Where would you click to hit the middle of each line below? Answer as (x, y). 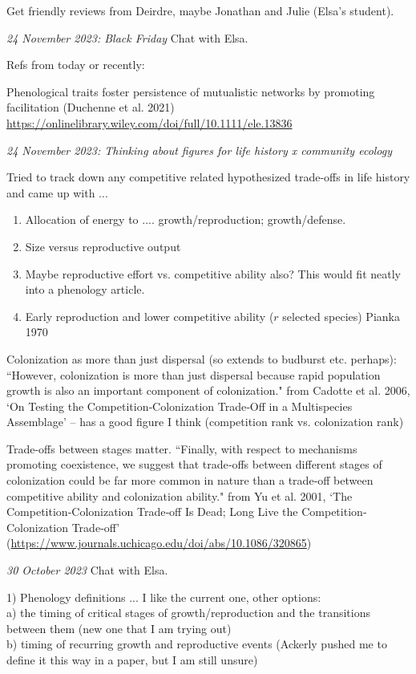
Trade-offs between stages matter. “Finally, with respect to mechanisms (182, 448)
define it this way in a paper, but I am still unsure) (132, 660)
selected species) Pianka (341, 316)
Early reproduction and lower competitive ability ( (149, 316)
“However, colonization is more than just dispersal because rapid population (194, 374)
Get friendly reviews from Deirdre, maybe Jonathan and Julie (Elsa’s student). (200, 10)
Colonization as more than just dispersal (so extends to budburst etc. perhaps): (202, 358)
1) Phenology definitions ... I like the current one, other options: (164, 597)
